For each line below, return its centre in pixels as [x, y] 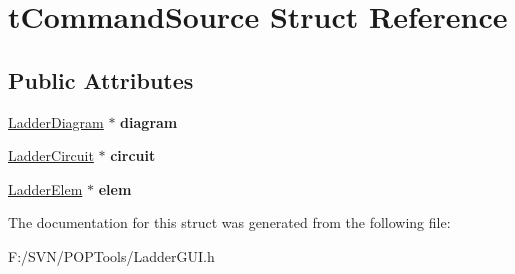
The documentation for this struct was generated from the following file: [229, 222]
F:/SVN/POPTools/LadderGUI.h [111, 255]
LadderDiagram [56, 121]
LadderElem [45, 188]
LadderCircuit [51, 155]
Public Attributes [101, 79]
